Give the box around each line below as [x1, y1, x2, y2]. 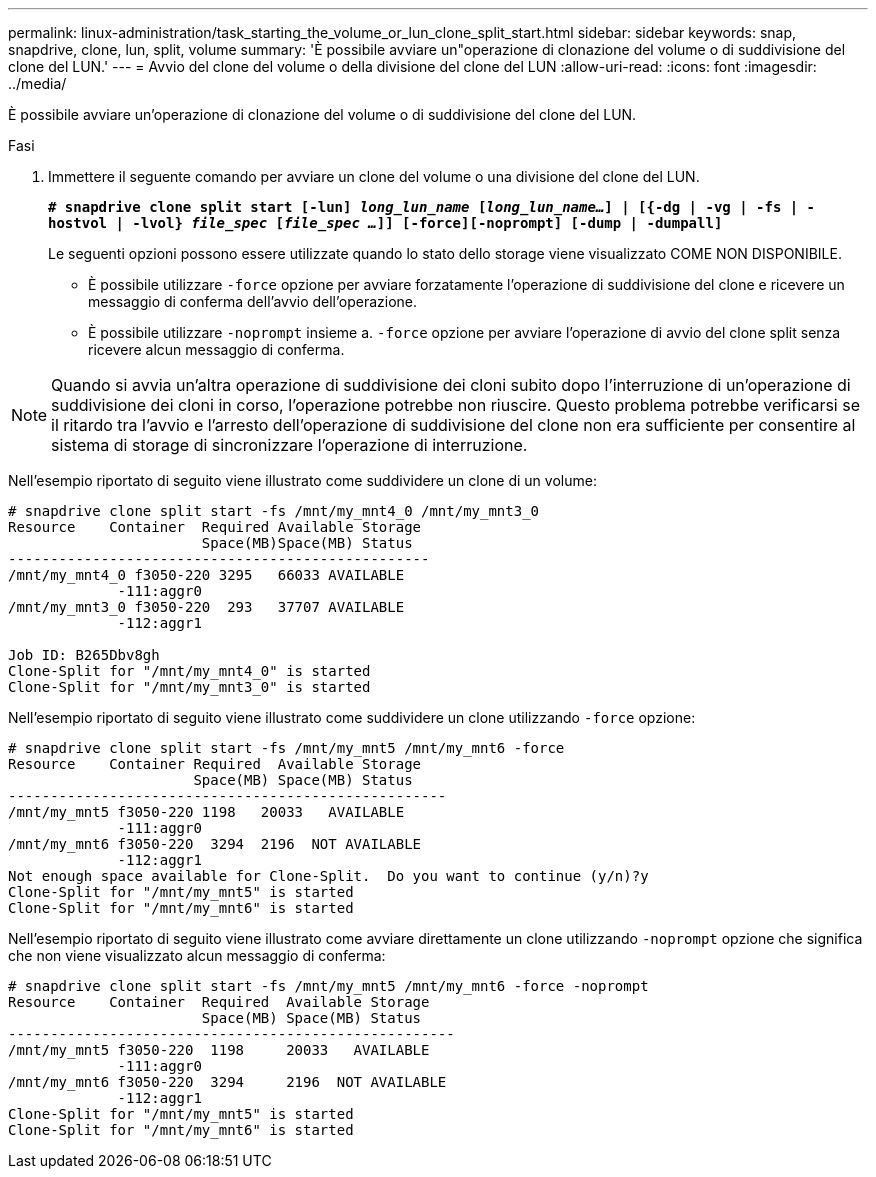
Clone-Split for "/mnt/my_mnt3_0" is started [8, 679, 371, 695]
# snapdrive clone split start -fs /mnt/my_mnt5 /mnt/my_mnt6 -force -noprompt [8, 978, 649, 994]
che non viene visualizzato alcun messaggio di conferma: [8, 947, 386, 964]
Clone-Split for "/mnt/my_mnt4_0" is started [8, 663, 371, 679]
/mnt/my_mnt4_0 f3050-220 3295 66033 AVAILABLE [8, 567, 405, 583]
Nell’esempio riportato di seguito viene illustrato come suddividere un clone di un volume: [8, 472, 597, 489]
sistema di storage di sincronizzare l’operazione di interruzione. [51, 435, 528, 455]
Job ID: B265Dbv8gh [8, 647, 160, 663]
